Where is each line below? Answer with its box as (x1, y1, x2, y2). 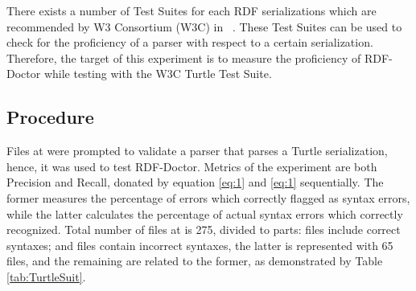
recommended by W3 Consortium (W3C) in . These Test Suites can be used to (6, 18, 402, 35)
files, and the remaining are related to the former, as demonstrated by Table (6, 252, 383, 269)
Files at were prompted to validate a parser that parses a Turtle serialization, (6, 142, 388, 159)
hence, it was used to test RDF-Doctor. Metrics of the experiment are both (6, 158, 377, 174)
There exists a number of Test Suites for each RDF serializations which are (6, 2, 377, 18)
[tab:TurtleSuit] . (6, 268, 86, 285)
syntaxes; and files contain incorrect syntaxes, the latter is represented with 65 (6, 236, 393, 253)
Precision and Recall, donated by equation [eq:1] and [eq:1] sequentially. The (6, 174, 384, 191)
